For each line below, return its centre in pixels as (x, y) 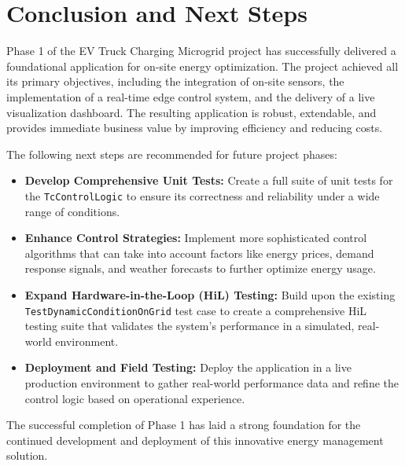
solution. (27, 455)
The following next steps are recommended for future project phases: (172, 154)
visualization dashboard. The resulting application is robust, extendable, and (191, 112)
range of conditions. (72, 211)
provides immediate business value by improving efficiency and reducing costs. (195, 128)
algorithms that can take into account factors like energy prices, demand (199, 253)
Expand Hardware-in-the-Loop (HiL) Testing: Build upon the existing (210, 294)
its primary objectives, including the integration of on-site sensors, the (175, 81)
